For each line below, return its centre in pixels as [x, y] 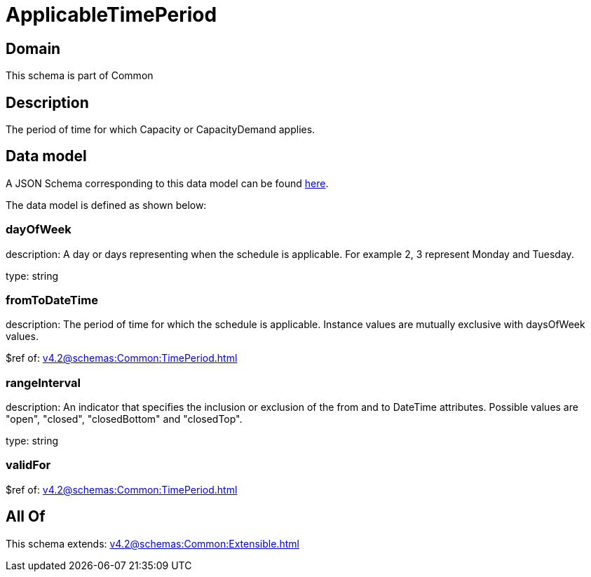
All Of [26, 517]
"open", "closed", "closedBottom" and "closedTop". [124, 419]
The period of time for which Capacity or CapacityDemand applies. [161, 130]
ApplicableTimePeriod [111, 15]
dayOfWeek [39, 230]
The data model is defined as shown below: [106, 205]
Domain [33, 48]
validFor [28, 465]
